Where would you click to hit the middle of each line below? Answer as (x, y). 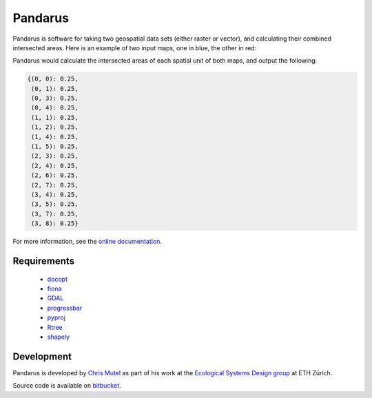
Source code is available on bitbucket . (67, 386)
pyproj (56, 317)
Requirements (44, 261)
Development (42, 356)
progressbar (65, 308)
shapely (59, 337)
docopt (58, 279)
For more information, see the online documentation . (87, 242)
